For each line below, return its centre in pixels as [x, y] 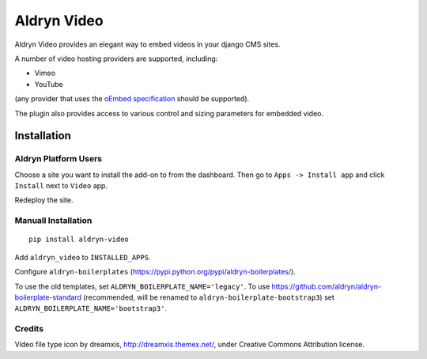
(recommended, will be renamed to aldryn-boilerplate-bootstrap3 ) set [209, 297]
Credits [29, 329]
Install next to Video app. [61, 186]
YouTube [49, 84]
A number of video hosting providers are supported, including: [116, 59]
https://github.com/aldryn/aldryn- [327, 286]
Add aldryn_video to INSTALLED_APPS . [83, 257]
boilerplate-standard [48, 297]
